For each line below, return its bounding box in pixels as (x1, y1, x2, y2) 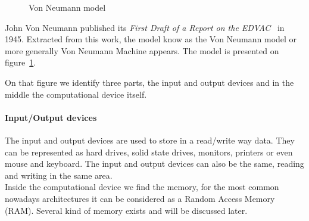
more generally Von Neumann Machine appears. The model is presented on (5, 44, 279, 57)
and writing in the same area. (5, 169, 113, 181)
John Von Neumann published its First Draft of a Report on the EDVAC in (5, 21, 285, 33)
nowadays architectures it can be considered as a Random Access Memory (5, 192, 275, 204)
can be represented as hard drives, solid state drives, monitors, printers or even (5, 145, 293, 158)
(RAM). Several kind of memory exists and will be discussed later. (5, 204, 248, 216)
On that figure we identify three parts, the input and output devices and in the (5, 76, 294, 88)
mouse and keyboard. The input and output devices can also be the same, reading (5, 157, 304, 170)
